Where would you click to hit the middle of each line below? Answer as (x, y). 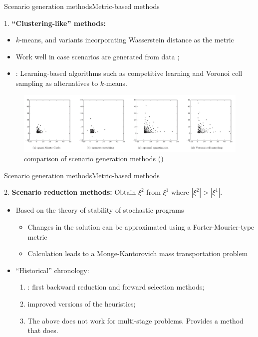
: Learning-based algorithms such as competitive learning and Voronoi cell (129, 73)
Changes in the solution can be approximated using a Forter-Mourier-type (141, 226)
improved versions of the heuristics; (82, 303)
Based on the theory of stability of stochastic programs (100, 210)
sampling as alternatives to (57, 83)
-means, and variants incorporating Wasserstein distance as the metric (127, 40)
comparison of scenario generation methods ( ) (94, 159)
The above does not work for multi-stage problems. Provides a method (135, 320)
